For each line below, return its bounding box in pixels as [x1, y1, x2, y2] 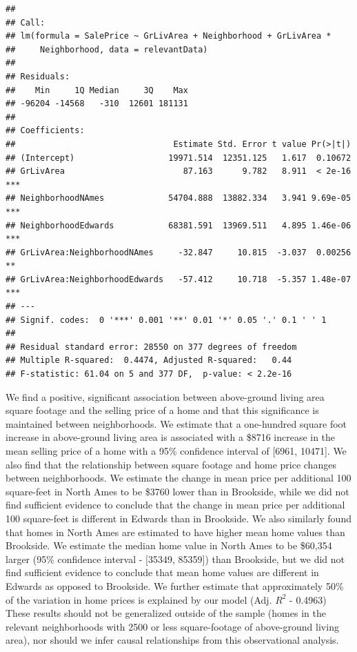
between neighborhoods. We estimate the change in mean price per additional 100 [6, 471, 351, 485]
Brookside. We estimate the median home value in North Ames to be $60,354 [6, 538, 332, 553]
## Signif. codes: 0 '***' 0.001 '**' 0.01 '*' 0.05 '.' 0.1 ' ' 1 [6, 315, 327, 325]
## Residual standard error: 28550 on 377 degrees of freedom [6, 342, 297, 352]
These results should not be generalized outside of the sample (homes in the [6, 606, 326, 620]
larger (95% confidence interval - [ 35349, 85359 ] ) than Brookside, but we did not [6, 551, 345, 566]
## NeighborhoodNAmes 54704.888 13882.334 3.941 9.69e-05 [6, 193, 351, 204]
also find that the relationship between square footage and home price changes [6, 457, 336, 471]
